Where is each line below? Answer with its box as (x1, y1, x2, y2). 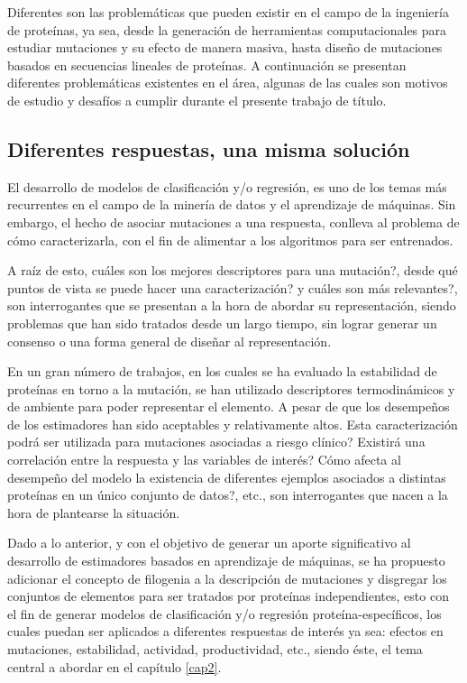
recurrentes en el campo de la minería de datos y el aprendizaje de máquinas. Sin (7, 195, 456, 214)
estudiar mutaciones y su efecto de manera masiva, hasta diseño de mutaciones (7, 38, 443, 57)
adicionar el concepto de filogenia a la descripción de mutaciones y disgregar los (7, 568, 447, 587)
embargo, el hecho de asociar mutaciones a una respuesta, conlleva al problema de (7, 212, 460, 231)
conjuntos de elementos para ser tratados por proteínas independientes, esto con (7, 586, 449, 605)
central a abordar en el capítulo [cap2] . (7, 657, 222, 676)
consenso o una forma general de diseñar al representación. (7, 331, 332, 350)
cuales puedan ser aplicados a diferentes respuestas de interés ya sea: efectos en (7, 622, 444, 641)
